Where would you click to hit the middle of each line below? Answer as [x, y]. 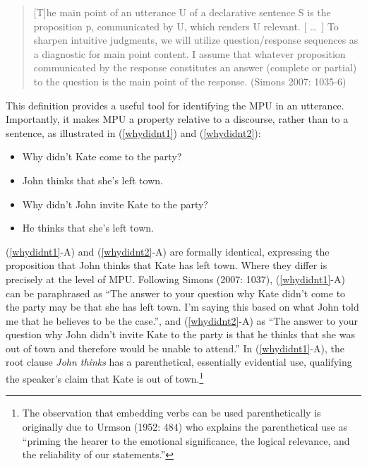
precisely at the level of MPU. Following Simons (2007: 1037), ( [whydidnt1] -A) [175, 279]
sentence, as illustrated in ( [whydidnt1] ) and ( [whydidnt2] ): [133, 132]
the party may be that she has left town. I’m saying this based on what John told [182, 307]
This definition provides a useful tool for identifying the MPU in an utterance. [175, 105]
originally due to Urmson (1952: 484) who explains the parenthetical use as [185, 426]
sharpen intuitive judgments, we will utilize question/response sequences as [196, 40]
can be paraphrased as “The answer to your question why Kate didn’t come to [176, 293]
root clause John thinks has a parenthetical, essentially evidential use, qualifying [179, 362]
